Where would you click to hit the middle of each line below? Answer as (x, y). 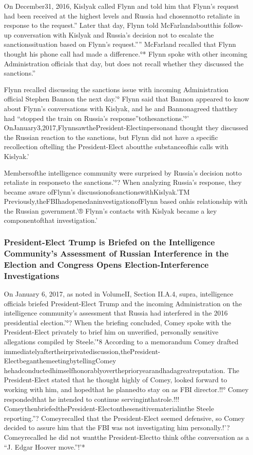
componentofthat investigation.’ (51, 220)
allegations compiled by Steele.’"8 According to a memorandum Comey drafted (121, 342)
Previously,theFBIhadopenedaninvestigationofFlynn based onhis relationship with (126, 201)
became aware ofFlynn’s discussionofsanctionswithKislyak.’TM (97, 191)
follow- (233, 25)
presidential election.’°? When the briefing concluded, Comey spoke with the (117, 322)
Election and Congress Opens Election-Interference (106, 264)
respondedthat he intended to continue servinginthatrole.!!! (92, 399)
